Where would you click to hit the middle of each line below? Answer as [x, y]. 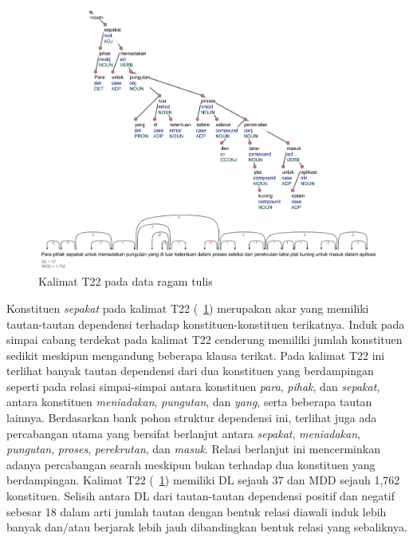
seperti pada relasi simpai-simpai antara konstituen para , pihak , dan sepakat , [193, 386]
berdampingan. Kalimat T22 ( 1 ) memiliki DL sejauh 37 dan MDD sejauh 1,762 [203, 480]
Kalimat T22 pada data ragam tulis [126, 281]
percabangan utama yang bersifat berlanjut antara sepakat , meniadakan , [183, 433]
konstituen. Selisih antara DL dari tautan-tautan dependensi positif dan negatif [201, 496]
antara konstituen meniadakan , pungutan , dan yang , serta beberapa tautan [189, 402]
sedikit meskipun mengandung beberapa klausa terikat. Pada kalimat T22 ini [196, 355]
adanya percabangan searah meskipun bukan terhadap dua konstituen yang [191, 464]
